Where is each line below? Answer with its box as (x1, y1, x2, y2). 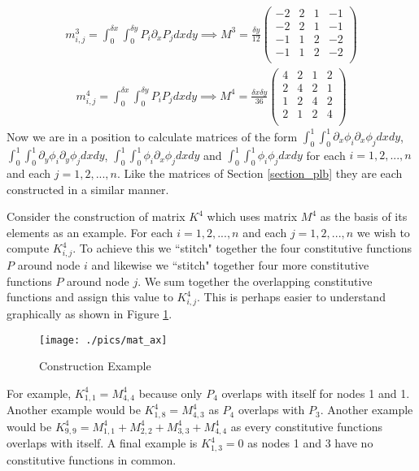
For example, (7, 384, 72, 401)
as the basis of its (320, 208, 408, 225)
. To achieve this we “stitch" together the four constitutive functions (72, 240, 412, 257)
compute (7, 240, 50, 257)
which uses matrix (207, 208, 298, 225)
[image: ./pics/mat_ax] (39, 334, 168, 346)
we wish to (356, 223, 410, 240)
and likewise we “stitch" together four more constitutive (91, 257, 369, 274)
